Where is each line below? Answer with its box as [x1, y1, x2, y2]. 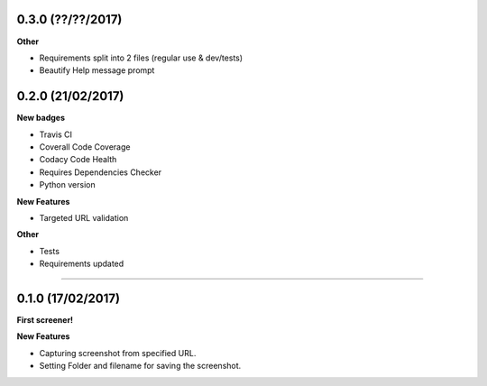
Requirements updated [39, 258, 124, 270]
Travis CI [39, 129, 72, 140]
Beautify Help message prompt [39, 65, 155, 76]
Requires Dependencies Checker [39, 167, 162, 178]
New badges [16, 113, 65, 124]
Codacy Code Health [39, 154, 117, 165]
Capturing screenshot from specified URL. [39, 347, 197, 358]
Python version [39, 179, 96, 190]
